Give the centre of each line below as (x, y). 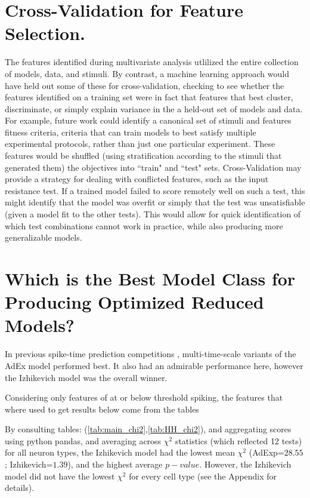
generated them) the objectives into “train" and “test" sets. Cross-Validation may (153, 167)
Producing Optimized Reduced (134, 302)
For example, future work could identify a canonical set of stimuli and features (148, 120)
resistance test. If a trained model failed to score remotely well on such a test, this (155, 190)
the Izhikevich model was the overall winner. (86, 377)
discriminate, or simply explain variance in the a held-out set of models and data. (154, 108)
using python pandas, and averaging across (83, 440)
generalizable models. (44, 237)
